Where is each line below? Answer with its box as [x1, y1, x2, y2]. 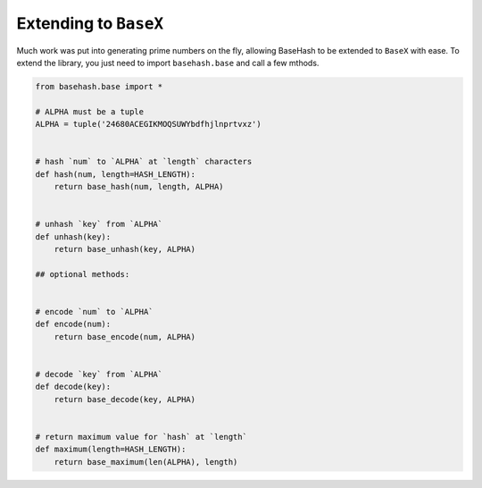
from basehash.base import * [35, 81, 163, 91]
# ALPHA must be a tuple [35, 106, 145, 116]
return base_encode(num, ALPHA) [54, 332, 196, 341]
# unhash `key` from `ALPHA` [35, 219, 163, 230]
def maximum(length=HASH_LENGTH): [35, 444, 187, 455]
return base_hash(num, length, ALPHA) [54, 181, 224, 192]
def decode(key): [35, 382, 112, 392]
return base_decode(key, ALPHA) [54, 394, 196, 404]
